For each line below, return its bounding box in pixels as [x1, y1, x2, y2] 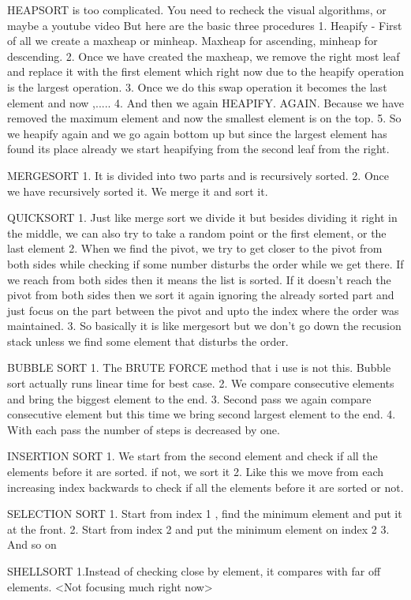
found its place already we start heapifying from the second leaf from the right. [7, 141, 390, 157]
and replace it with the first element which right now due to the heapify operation [7, 63, 405, 80]
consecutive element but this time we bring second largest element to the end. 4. [7, 406, 396, 422]
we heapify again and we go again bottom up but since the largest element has [7, 125, 387, 141]
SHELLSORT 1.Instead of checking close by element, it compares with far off [7, 563, 381, 579]
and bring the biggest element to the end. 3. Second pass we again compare [7, 390, 372, 407]
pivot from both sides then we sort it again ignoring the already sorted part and [7, 287, 394, 303]
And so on [7, 536, 57, 553]
